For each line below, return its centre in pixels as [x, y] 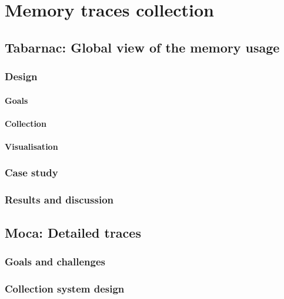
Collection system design [65, 288]
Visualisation [31, 146]
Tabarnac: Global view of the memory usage [142, 47]
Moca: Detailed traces [73, 232]
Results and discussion [59, 200]
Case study [31, 172]
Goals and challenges [55, 261]
